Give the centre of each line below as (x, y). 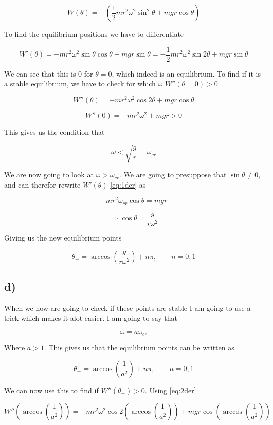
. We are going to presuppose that (173, 174)
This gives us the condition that (54, 132)
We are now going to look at (49, 174)
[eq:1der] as (128, 184)
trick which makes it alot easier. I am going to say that (91, 318)
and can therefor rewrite (42, 184)
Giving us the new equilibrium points (63, 237)
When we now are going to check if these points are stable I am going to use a (128, 308)
